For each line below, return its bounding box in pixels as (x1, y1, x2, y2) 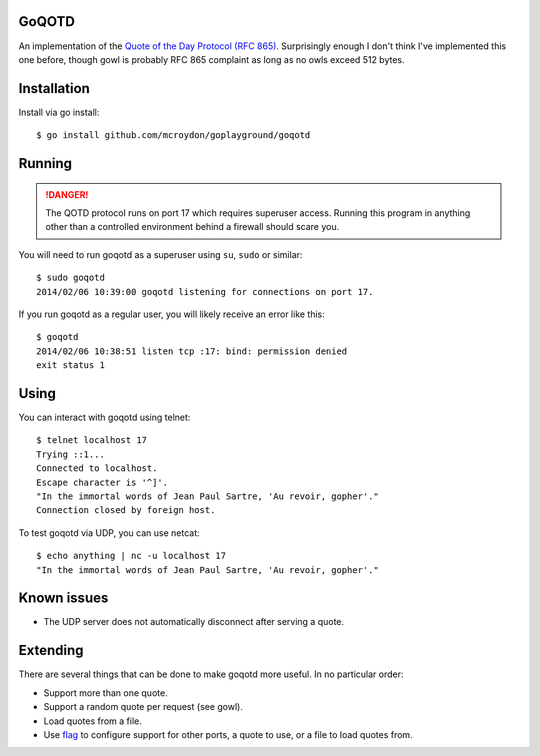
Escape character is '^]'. (36, 476, 169, 488)
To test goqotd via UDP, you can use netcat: (18, 526, 200, 539)
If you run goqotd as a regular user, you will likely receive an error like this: (18, 308, 325, 320)
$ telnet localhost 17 (36, 435, 148, 446)
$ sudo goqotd (36, 272, 105, 284)
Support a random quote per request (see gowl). (43, 701, 244, 713)
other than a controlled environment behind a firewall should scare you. (45, 221, 340, 233)
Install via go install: (18, 106, 100, 118)
